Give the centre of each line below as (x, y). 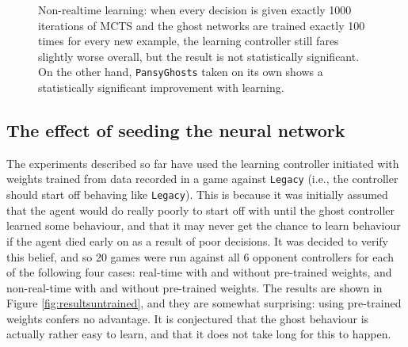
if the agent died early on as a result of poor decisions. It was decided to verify (197, 240)
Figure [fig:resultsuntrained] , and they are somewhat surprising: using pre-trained (204, 303)
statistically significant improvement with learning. (161, 88)
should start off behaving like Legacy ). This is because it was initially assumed (197, 194)
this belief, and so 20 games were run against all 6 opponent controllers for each (200, 256)
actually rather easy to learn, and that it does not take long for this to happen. (199, 334)
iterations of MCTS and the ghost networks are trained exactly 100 (202, 25)
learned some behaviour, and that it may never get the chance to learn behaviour (204, 225)
